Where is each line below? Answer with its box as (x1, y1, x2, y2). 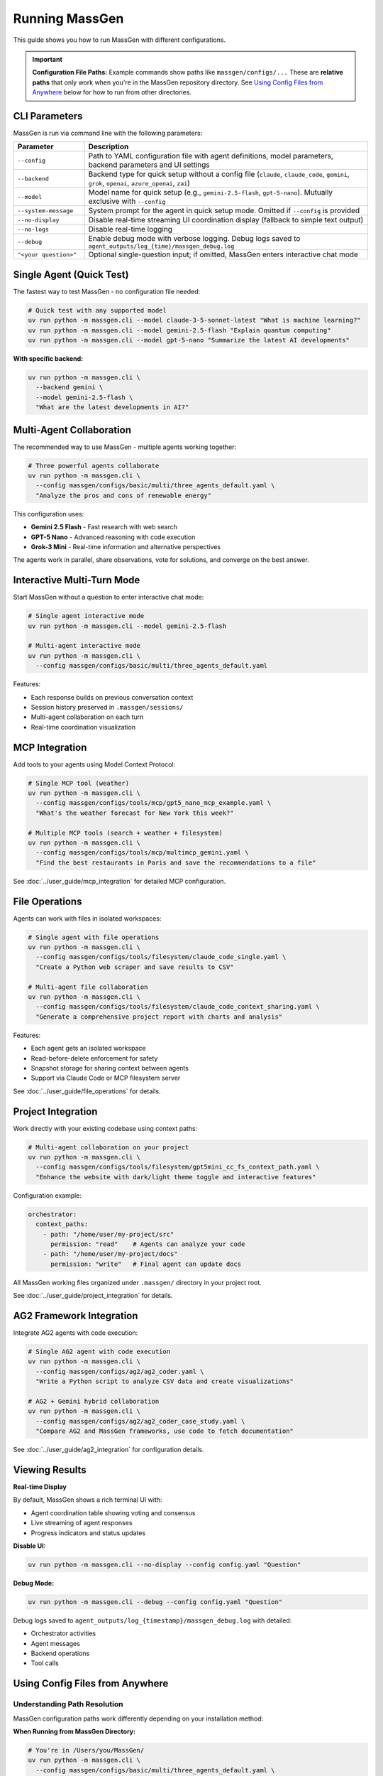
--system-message (17, 207, 74, 215)
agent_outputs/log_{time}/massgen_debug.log (88, 242, 235, 250)
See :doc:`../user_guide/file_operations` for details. (13, 1087, 161, 1095)
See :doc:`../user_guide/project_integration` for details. (13, 1292, 173, 1300)
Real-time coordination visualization (30, 722, 136, 731)
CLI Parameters (13, 110, 83, 122)
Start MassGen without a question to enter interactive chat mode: (13, 593, 204, 602)
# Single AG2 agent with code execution (28, 1348, 170, 1356)
